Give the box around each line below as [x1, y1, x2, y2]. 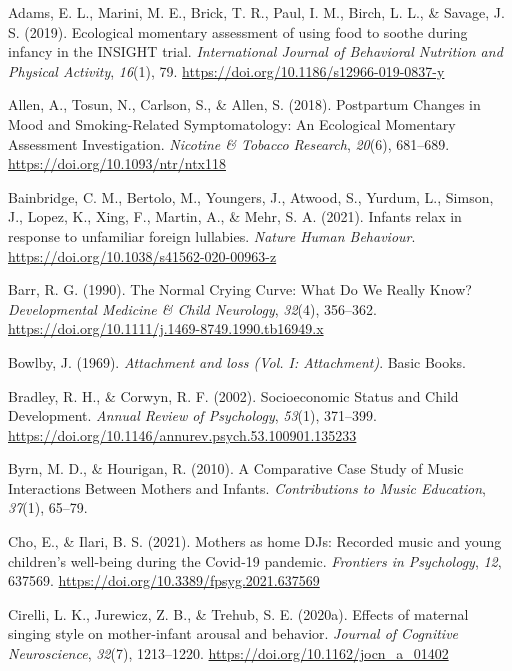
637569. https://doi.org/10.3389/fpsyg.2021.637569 [8, 570, 320, 591]
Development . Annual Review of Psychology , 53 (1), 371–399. [8, 405, 377, 426]
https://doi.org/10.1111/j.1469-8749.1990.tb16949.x [8, 318, 324, 339]
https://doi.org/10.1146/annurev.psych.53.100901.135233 [8, 424, 357, 445]
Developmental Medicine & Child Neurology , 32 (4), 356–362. [8, 298, 377, 319]
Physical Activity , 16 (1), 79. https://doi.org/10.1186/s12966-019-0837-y [8, 60, 445, 81]
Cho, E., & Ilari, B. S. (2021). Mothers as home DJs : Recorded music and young [8, 531, 502, 552]
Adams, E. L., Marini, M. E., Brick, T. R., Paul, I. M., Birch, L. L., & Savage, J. [8, 2, 505, 22]
